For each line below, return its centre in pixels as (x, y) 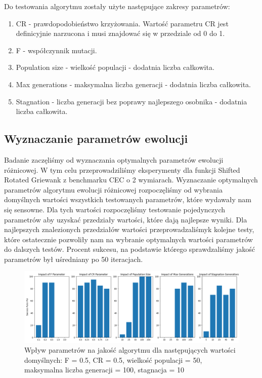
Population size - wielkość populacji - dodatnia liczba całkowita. (115, 67)
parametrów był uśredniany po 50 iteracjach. (74, 259)
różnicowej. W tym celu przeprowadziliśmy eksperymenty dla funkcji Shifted (122, 169)
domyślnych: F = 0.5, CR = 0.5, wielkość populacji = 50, (113, 360)
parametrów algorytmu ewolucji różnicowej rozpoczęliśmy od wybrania (113, 189)
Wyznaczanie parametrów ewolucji (96, 139)
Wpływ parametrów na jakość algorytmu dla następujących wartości (130, 350)
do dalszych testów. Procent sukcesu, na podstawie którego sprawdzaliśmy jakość (129, 249)
